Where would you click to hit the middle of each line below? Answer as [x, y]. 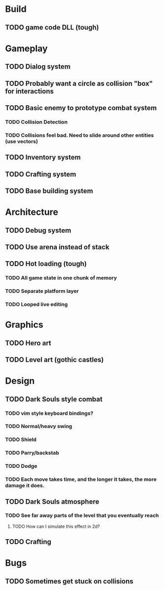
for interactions [29, 91]
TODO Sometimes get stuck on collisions [69, 581]
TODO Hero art [28, 343]
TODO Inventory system [43, 157]
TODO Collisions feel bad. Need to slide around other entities [80, 135]
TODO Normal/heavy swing [39, 427]
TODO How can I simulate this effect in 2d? [56, 526]
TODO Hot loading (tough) [46, 264]
